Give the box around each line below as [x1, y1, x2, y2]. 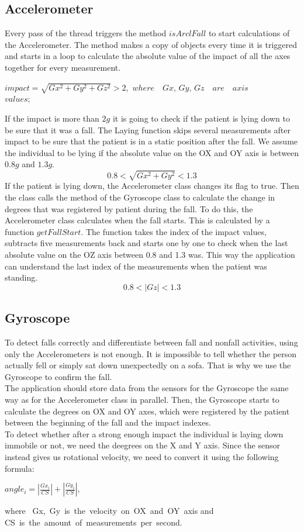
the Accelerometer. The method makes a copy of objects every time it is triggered [5, 38, 298, 50]
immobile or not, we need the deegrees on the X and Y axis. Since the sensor [5, 439, 280, 451]
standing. [5, 271, 38, 284]
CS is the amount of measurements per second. [5, 516, 182, 528]
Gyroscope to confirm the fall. [5, 370, 112, 382]
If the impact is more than [5, 112, 99, 124]
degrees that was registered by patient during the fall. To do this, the [5, 202, 253, 215]
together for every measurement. [5, 61, 121, 73]
